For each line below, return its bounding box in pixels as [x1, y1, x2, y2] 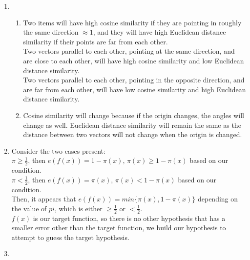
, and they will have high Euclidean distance [93, 27, 226, 37]
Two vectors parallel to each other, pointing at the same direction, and [23, 46, 235, 56]
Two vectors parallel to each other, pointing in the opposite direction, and [23, 75, 245, 85]
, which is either [54, 203, 103, 213]
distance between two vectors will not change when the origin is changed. [23, 129, 242, 140]
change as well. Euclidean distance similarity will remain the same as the [23, 120, 241, 130]
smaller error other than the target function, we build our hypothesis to [11, 222, 226, 233]
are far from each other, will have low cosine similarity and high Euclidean [23, 84, 246, 94]
